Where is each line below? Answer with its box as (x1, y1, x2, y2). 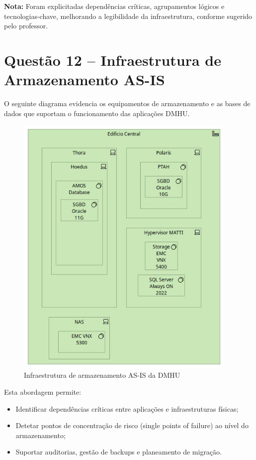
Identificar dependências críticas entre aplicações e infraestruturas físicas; (15, 403, 239, 414)
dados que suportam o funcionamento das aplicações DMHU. (4, 108, 190, 118)
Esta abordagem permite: (4, 387, 82, 397)
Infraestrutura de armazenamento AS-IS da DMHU (24, 370, 180, 380)
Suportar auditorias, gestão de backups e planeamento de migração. (15, 447, 222, 457)
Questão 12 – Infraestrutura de (4, 49, 221, 70)
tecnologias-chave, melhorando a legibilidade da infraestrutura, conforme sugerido (4, 10, 253, 21)
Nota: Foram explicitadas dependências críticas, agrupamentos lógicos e (4, 1, 225, 11)
